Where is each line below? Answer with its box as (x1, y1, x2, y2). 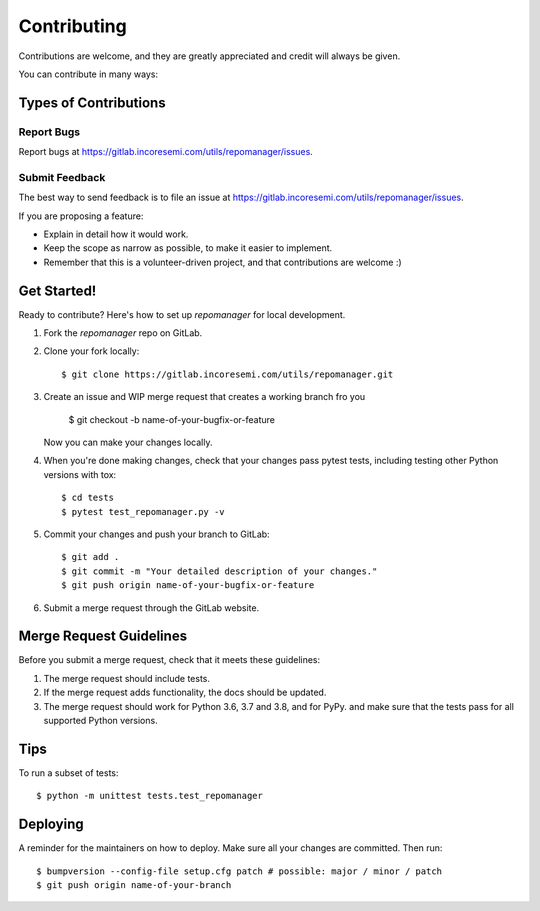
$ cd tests (61, 492, 115, 504)
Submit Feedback (18, 170, 106, 184)
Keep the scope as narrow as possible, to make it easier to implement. (43, 242, 333, 254)
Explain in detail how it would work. (43, 228, 189, 240)
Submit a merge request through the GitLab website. (43, 601, 260, 614)
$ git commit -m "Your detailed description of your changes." (61, 565, 378, 577)
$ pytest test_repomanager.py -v (61, 506, 225, 517)
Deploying (18, 816, 84, 833)
